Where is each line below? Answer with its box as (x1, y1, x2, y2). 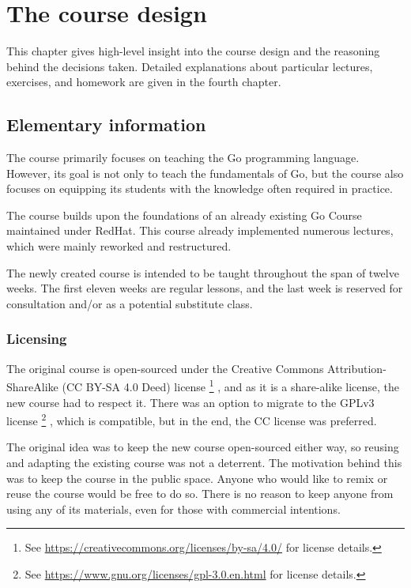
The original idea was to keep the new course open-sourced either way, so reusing (6, 439, 399, 455)
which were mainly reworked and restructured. (6, 238, 232, 254)
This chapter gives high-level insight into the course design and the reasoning (6, 43, 380, 59)
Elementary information (6, 112, 206, 137)
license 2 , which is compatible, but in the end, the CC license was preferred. (6, 410, 377, 428)
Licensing (6, 329, 67, 349)
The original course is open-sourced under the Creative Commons (6, 360, 324, 376)
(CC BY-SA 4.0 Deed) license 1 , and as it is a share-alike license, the (62, 376, 400, 394)
